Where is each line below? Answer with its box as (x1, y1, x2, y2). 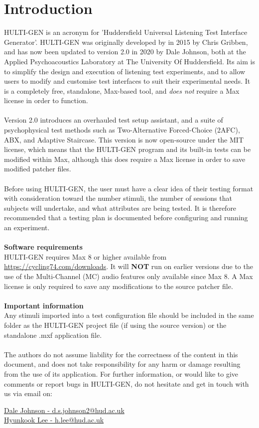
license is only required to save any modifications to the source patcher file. (4, 281, 233, 291)
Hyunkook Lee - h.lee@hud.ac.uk (4, 415, 104, 425)
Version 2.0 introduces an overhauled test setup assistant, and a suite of (4, 115, 223, 125)
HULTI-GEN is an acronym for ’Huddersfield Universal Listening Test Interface (4, 27, 248, 37)
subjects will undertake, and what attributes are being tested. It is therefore (4, 202, 237, 213)
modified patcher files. (4, 163, 71, 174)
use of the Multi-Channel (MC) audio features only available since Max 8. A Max (4, 271, 253, 281)
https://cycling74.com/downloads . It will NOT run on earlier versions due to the (4, 261, 253, 272)
